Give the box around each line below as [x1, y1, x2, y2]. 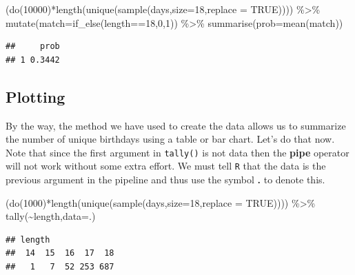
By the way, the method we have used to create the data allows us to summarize [6, 118, 346, 132]
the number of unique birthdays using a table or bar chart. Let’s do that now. [6, 132, 335, 146]
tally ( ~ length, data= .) [6, 209, 96, 223]
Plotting [6, 85, 65, 107]
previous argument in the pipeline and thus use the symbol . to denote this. [6, 172, 325, 187]
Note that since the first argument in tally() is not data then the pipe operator [6, 145, 349, 159]
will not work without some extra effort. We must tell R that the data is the [6, 159, 326, 173]
